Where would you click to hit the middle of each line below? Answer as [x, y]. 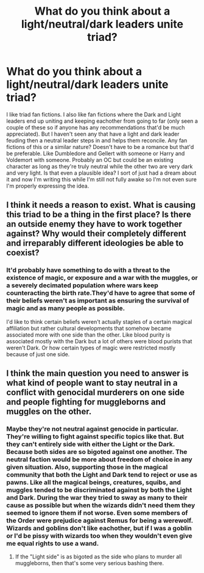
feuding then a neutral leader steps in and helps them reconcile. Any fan [97, 140]
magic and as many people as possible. [66, 308]
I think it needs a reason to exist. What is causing [101, 205]
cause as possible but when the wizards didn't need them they [101, 505]
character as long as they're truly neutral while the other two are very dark [100, 166]
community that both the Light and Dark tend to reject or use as [102, 475]
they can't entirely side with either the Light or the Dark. [91, 444]
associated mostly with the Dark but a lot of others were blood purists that [99, 341]
